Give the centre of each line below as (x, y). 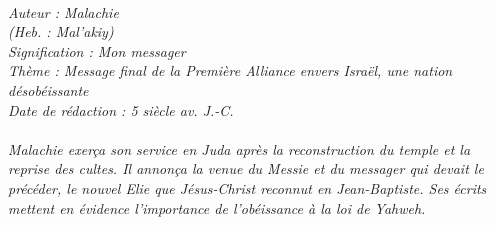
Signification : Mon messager (97, 50)
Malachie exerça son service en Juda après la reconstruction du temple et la (239, 148)
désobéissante (48, 89)
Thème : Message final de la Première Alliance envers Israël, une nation (230, 70)
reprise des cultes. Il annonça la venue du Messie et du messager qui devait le (246, 168)
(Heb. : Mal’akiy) (61, 31)
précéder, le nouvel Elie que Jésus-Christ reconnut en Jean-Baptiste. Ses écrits (247, 187)
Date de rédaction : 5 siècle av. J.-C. (121, 109)
